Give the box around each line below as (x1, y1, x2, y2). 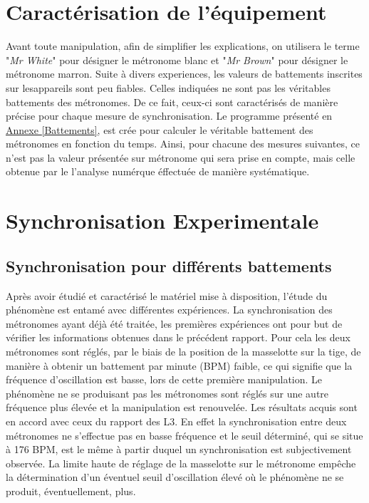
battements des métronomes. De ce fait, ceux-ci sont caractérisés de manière (6, 94, 338, 109)
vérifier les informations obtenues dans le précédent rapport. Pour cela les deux (6, 330, 350, 345)
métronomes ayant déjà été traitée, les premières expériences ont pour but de (6, 316, 343, 331)
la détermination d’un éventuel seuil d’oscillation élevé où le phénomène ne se (6, 470, 344, 484)
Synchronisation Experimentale (6, 206, 319, 235)
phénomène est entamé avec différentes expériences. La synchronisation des (6, 302, 333, 317)
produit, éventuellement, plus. (6, 483, 136, 498)
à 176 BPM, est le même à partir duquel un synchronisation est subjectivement (6, 442, 352, 457)
